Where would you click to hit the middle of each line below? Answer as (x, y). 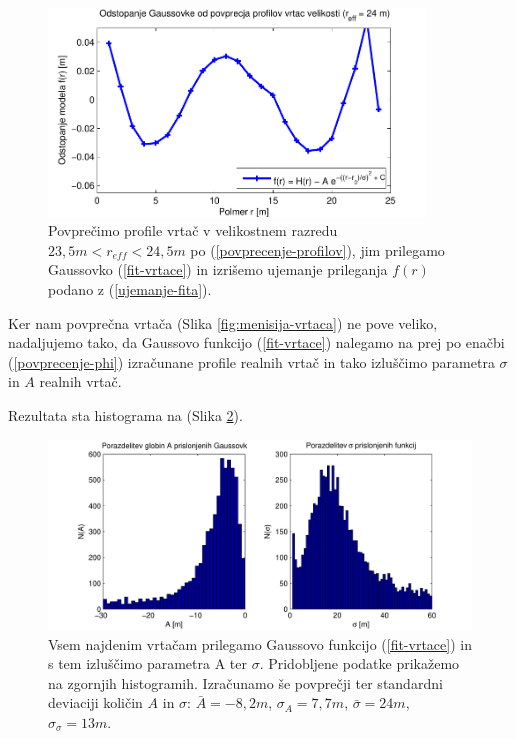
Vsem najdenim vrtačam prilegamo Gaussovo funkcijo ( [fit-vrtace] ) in (260, 643)
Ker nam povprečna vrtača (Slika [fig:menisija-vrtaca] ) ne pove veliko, (223, 322)
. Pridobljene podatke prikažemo (359, 663)
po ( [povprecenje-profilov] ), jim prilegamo (317, 249)
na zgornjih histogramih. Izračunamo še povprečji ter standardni (245, 682)
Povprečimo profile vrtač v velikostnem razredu (193, 230)
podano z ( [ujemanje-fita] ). (130, 288)
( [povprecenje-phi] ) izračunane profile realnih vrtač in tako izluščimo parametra (251, 361)
